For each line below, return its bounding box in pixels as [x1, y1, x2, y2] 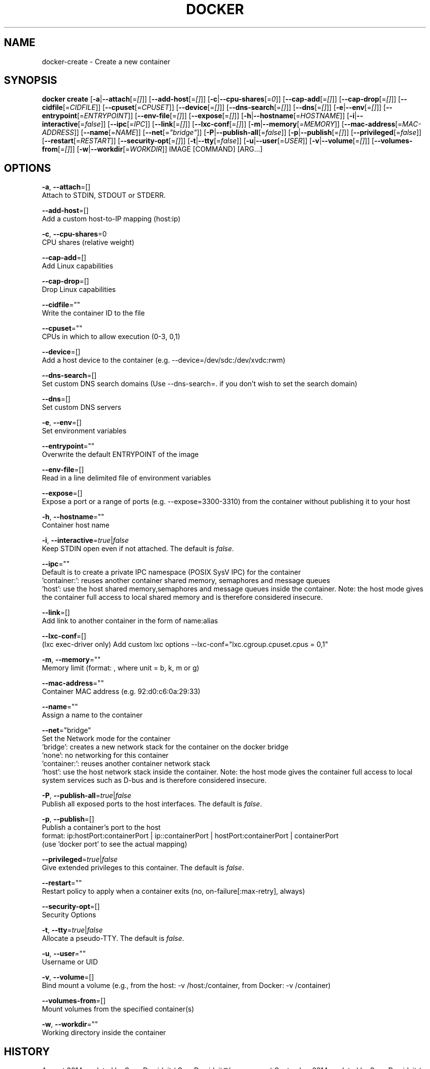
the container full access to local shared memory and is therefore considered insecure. [42, 593, 323, 602]
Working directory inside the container [42, 1028, 166, 1037]
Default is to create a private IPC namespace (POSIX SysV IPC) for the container [42, 568, 301, 577]
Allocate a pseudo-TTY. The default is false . [42, 934, 185, 943]
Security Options [42, 910, 96, 919]
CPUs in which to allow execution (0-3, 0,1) [42, 332, 181, 341]
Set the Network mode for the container [42, 734, 171, 743]
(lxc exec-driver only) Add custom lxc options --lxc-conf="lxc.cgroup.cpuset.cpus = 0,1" [42, 640, 328, 649]
